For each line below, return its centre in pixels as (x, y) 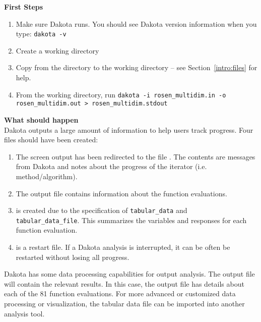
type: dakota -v (41, 34)
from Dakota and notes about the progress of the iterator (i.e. (111, 166)
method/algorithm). (47, 176)
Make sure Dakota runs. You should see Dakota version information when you (136, 23)
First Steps (24, 7)
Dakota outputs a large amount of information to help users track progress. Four (129, 129)
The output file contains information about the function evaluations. (121, 193)
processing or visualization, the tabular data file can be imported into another (124, 303)
